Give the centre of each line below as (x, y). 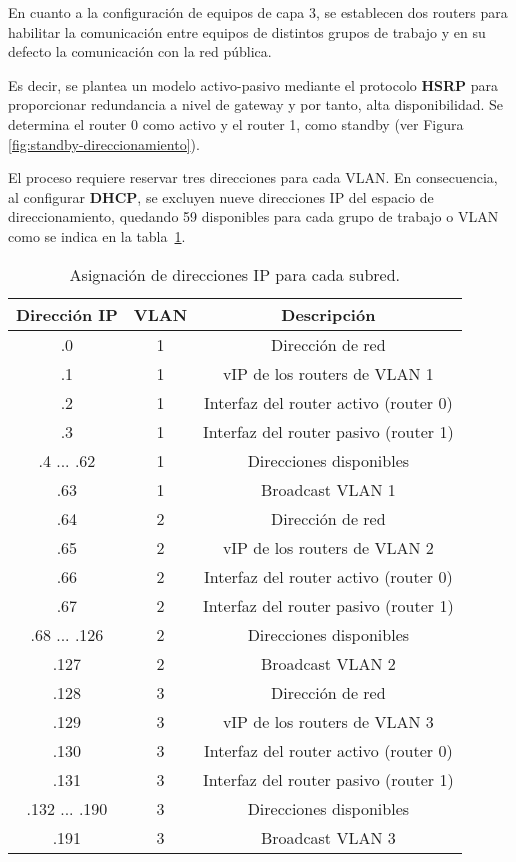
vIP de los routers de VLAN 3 (328, 721)
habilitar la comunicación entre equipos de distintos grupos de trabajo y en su (247, 31)
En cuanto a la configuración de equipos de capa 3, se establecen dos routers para (258, 12)
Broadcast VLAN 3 (328, 837)
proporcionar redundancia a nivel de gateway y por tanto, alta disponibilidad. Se (256, 104)
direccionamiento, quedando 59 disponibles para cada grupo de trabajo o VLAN (253, 216)
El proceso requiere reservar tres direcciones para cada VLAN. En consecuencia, (253, 177)
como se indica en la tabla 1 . (97, 235)
